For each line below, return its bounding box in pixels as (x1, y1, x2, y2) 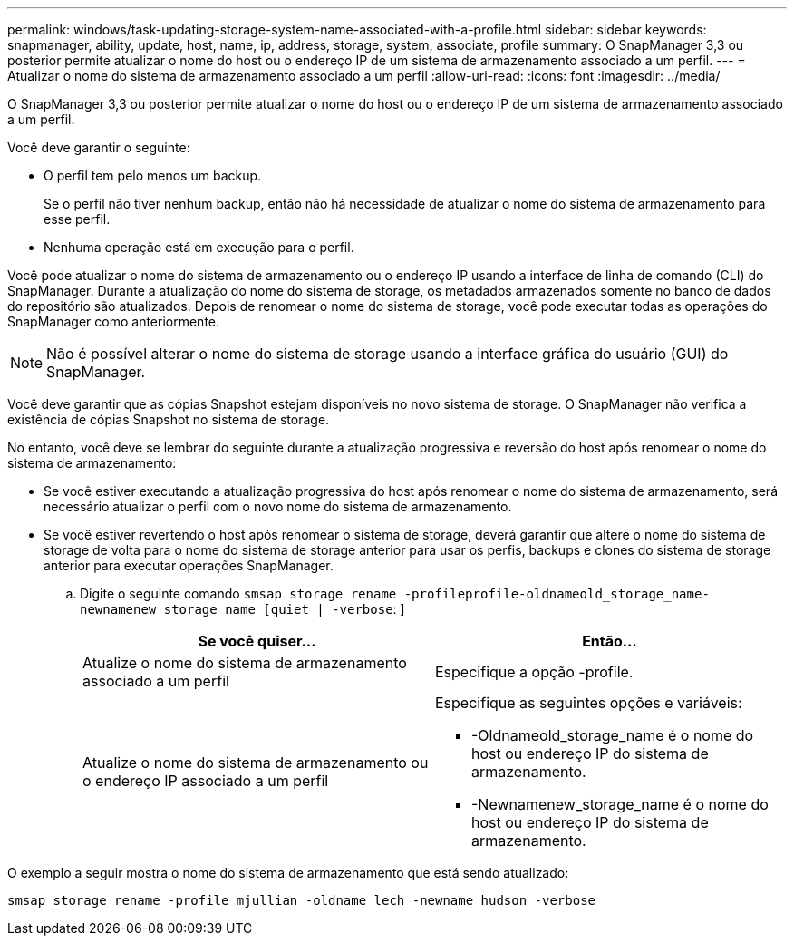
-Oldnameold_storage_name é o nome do (471, 726, 754, 744)
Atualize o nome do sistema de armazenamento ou (82, 753, 429, 772)
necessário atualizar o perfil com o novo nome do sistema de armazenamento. (44, 499, 512, 514)
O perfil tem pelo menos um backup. (44, 168, 262, 183)
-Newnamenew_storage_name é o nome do (471, 795, 769, 813)
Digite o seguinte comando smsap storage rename (80, 586, 397, 601)
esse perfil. (44, 211, 111, 227)
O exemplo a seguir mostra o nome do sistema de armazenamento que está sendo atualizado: (7, 865, 569, 880)
